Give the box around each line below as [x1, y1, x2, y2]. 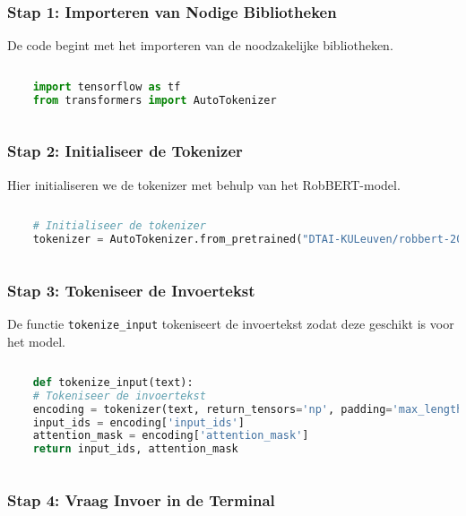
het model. [7, 331, 65, 350]
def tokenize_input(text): [32, 375, 194, 389]
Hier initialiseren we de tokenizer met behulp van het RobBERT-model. [7, 175, 401, 193]
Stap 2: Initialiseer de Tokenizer [7, 140, 243, 162]
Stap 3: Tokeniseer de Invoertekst [7, 279, 255, 301]
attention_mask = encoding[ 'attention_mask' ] [32, 429, 309, 443]
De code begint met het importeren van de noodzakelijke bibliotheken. [7, 36, 393, 55]
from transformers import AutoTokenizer [32, 93, 277, 107]
